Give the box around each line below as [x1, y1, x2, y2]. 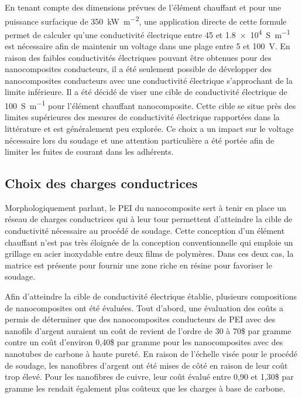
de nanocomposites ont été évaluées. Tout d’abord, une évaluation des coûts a [5, 301, 284, 314]
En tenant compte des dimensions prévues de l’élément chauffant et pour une [5, 1, 282, 13]
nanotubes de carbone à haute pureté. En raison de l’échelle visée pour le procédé [5, 348, 297, 360]
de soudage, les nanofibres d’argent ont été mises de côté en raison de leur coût [5, 359, 288, 371]
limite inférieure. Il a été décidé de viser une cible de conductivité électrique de [5, 86, 287, 98]
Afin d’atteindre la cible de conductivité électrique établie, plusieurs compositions [5, 290, 297, 302]
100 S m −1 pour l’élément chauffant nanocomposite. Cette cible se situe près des [5, 98, 296, 111]
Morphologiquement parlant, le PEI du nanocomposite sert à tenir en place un [5, 201, 287, 213]
